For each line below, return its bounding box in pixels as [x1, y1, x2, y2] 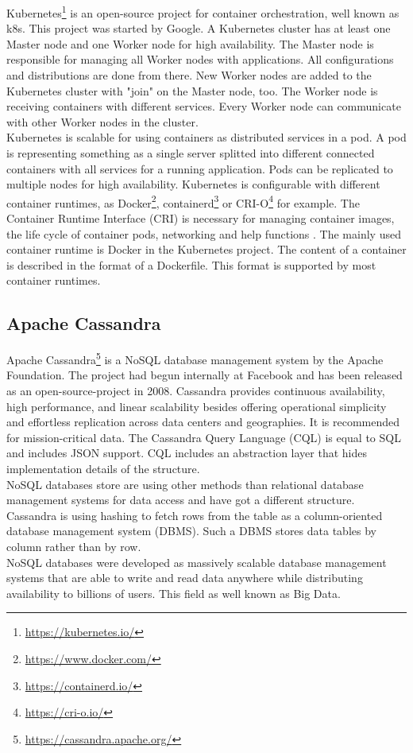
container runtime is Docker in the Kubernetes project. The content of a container [6, 241, 407, 258]
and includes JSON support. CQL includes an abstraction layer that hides [6, 444, 367, 461]
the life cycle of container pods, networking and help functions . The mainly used [6, 225, 401, 242]
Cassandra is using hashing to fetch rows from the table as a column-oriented [6, 507, 383, 523]
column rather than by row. [6, 538, 141, 554]
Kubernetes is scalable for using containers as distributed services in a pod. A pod [6, 129, 407, 146]
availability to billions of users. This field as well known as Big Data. [6, 584, 341, 601]
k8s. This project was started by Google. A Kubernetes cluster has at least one [6, 20, 391, 37]
